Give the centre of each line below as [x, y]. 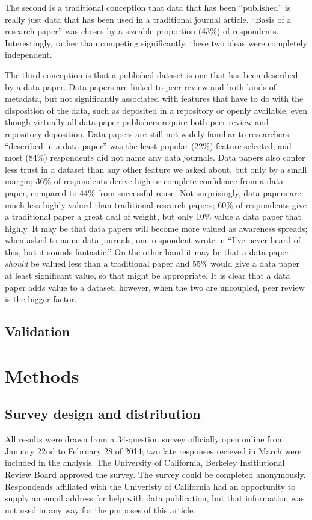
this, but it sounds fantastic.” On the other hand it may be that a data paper [147, 251]
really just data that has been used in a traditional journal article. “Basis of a [148, 19]
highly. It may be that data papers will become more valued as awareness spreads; [156, 228]
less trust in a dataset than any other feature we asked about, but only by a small [156, 169]
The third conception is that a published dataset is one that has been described [151, 74]
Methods [42, 375]
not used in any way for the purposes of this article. [100, 509]
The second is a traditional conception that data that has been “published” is [148, 7]
